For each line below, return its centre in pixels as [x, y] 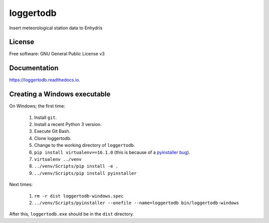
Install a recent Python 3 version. [68, 124]
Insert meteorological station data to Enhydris [56, 28]
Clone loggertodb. [53, 138]
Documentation [34, 68]
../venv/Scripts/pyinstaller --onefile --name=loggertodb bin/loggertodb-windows [136, 203]
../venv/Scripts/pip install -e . [76, 166]
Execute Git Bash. [52, 131]
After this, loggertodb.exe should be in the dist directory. [71, 214]
